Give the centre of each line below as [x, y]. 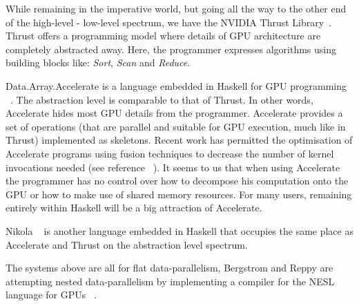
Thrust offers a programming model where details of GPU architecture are [163, 36]
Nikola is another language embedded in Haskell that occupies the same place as [179, 230]
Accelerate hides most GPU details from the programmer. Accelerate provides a [174, 113]
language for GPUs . [51, 295]
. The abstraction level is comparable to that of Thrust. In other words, [162, 99]
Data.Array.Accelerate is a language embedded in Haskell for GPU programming [176, 85]
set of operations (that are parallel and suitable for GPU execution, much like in [176, 126]
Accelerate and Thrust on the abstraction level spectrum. [127, 244]
